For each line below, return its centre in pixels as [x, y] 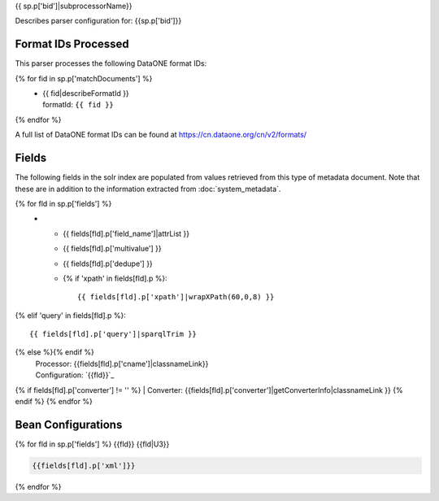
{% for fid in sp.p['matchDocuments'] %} [84, 78]
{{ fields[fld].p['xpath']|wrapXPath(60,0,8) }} [176, 297]
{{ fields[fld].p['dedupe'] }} [108, 264]
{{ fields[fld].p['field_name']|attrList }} [126, 233]
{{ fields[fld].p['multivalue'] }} [112, 249]
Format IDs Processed [72, 44]
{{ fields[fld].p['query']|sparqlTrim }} [113, 334]
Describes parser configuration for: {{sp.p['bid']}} [98, 21]
